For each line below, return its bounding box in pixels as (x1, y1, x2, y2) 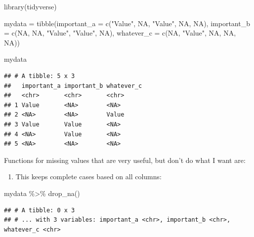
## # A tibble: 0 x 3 (4, 206, 75, 214)
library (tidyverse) (4, 1, 57, 11)
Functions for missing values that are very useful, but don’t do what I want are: (4, 155, 246, 165)
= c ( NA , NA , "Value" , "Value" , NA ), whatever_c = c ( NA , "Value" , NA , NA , (4, 28, 236, 38)
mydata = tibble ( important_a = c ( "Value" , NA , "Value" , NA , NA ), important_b (4, 18, 250, 28)
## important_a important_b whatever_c (4, 82, 142, 89)
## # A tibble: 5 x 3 (4, 72, 75, 79)
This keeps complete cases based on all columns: (15, 171, 162, 182)
